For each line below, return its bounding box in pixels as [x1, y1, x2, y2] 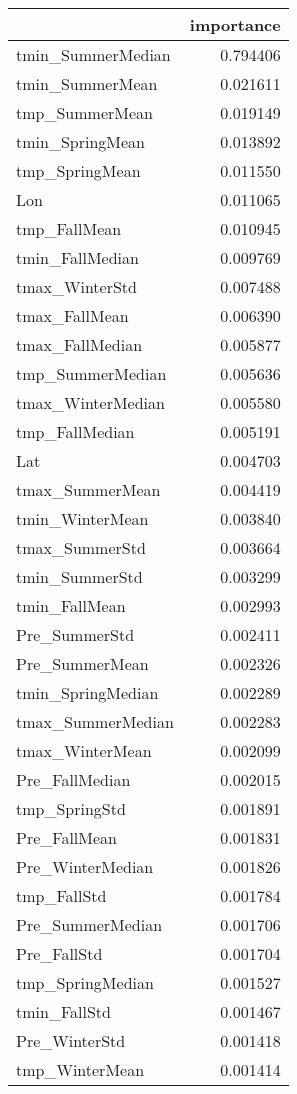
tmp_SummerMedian [16, 362, 167, 385]
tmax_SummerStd [16, 536, 146, 559]
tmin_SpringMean [16, 130, 145, 153]
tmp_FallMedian [16, 420, 135, 443]
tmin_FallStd [16, 1000, 111, 1023]
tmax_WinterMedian [16, 391, 165, 414]
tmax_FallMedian [16, 333, 143, 356]
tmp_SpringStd [16, 797, 126, 820]
